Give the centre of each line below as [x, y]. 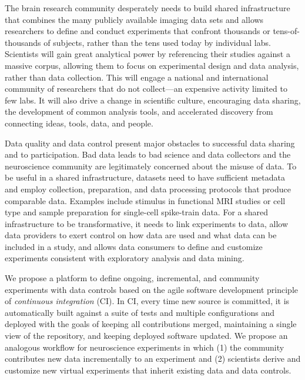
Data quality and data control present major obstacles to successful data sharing [150, 143]
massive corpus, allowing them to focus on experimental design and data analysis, [152, 65]
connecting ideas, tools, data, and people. [79, 123]
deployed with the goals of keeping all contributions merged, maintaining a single [151, 324]
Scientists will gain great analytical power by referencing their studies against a [148, 54]
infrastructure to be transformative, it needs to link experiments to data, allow [147, 223]
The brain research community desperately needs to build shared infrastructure [148, 8]
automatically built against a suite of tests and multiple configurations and [140, 312]
